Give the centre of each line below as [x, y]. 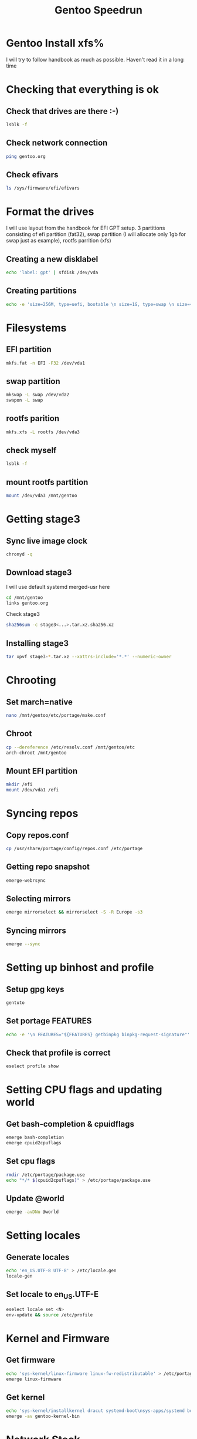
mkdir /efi [19, 784]
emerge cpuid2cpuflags [34, 1143]
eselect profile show [33, 1066]
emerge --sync [23, 944]
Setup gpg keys [35, 989]
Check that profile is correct [58, 1052]
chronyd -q [19, 554]
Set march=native [40, 702]
